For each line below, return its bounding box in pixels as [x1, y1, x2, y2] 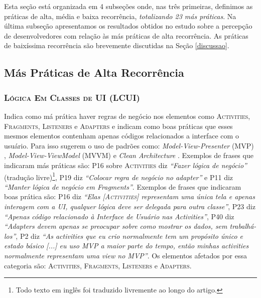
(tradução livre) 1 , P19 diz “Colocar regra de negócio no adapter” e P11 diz [4, 170, 233, 182]
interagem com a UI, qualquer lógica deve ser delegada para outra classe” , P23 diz [4, 201, 255, 211]
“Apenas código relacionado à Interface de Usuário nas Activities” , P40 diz [4, 211, 234, 221]
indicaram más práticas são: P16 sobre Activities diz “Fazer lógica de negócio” [4, 160, 247, 170]
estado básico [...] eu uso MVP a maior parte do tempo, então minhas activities [4, 240, 249, 251]
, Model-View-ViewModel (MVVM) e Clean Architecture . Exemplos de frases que [4, 150, 253, 161]
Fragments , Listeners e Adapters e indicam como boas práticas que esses [4, 120, 233, 131]
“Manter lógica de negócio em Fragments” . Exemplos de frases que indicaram [4, 181, 241, 192]
